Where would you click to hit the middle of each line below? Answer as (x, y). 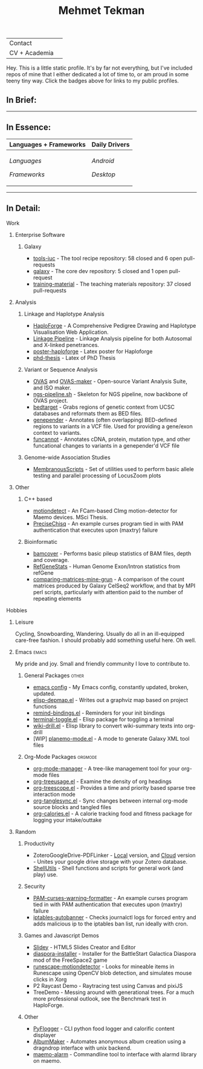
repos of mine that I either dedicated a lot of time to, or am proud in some (98, 74)
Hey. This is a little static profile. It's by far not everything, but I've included (99, 68)
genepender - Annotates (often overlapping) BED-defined (105, 420)
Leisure (24, 622)
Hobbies (17, 610)
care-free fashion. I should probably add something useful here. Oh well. (105, 640)
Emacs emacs (31, 652)
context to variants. (57, 432)
